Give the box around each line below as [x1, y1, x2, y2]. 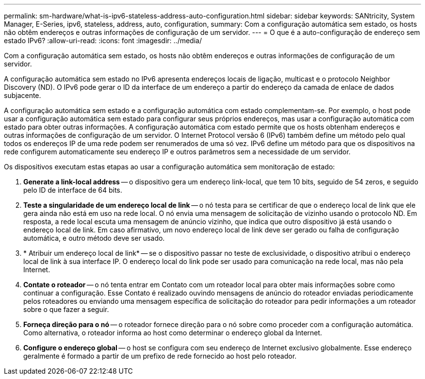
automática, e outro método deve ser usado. [23, 234, 165, 242]
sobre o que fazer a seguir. [23, 305, 109, 313]
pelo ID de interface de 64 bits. [23, 186, 122, 194]
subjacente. [4, 91, 41, 99]
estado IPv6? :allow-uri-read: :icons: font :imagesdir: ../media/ [4, 36, 202, 45]
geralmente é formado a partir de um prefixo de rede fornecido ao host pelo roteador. [23, 352, 297, 360]
